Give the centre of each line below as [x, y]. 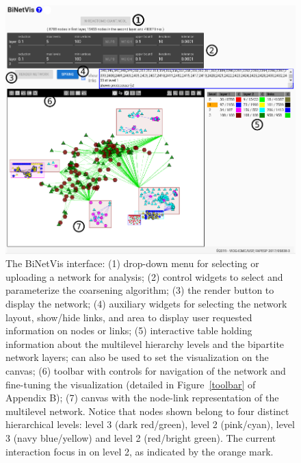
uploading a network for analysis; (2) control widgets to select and [144, 276]
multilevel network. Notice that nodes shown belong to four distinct [147, 411]
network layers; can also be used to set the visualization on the [137, 357]
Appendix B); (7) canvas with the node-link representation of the [142, 398]
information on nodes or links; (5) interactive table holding [129, 330]
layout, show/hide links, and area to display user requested [129, 317]
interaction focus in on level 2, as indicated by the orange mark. [140, 451]
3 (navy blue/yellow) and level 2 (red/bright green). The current [141, 437]
